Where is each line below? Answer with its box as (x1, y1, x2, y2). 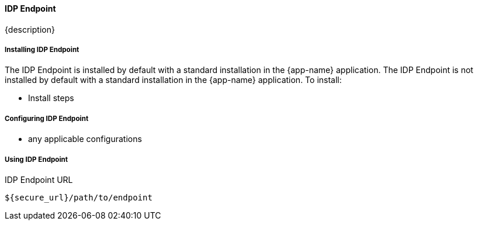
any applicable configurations (28, 134, 142, 144)
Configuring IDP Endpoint (5, 114, 89, 123)
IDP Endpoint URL (5, 174, 73, 185)
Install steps (28, 93, 74, 103)
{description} (5, 24, 55, 34)
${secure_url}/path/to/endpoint (5, 192, 153, 202)
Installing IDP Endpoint (5, 46, 79, 54)
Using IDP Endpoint (5, 155, 68, 164)
